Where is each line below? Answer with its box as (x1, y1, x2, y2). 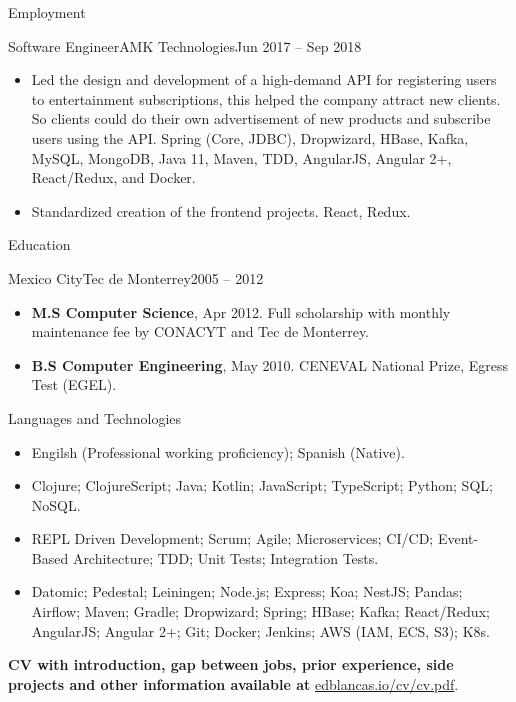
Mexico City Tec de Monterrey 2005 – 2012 (8, 267, 264, 288)
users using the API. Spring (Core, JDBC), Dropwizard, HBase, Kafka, (31, 127, 469, 148)
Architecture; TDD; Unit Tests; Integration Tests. (72, 547, 379, 568)
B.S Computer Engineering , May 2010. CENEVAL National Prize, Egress (31, 354, 508, 375)
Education (8, 234, 71, 255)
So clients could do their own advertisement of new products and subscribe (31, 108, 491, 129)
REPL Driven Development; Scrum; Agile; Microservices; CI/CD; (31, 528, 434, 549)
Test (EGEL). (31, 374, 117, 395)
